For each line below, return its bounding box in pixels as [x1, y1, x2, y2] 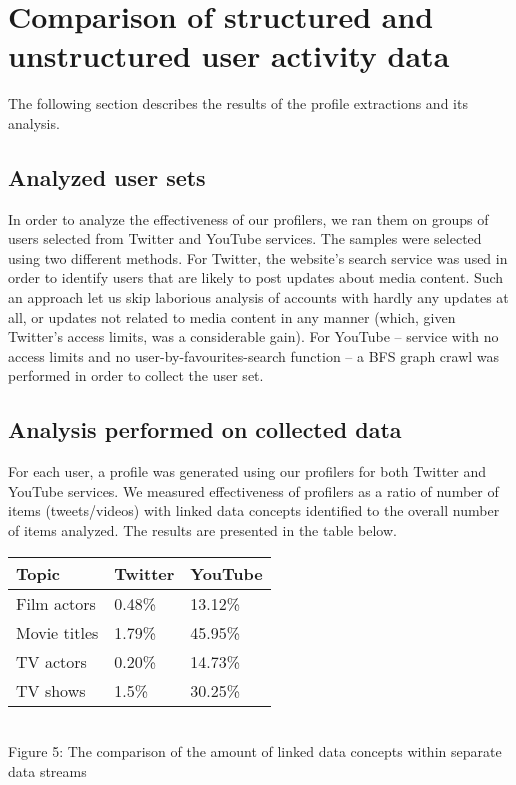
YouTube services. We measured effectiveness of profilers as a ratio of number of [8, 480, 499, 501]
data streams [8, 760, 87, 781]
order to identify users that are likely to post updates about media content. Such [8, 267, 504, 288]
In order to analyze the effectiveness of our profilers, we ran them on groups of [8, 208, 489, 229]
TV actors [16, 649, 87, 673]
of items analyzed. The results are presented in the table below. [8, 520, 397, 541]
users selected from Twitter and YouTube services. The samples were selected [8, 228, 482, 249]
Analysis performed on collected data [8, 414, 402, 445]
